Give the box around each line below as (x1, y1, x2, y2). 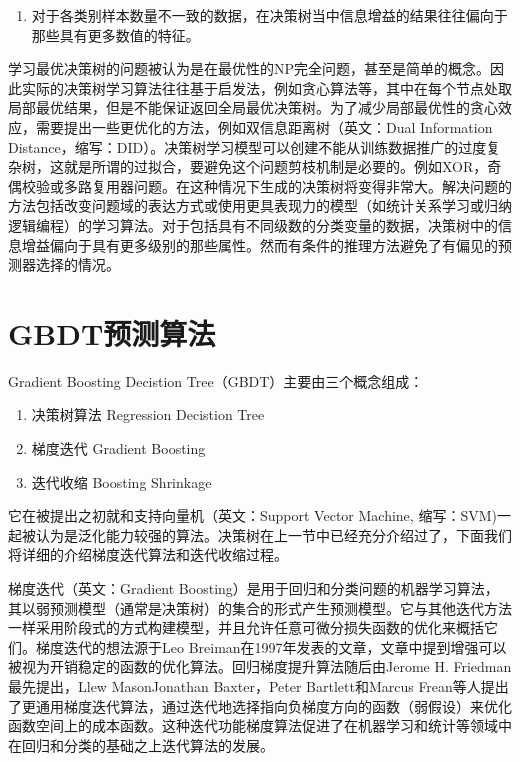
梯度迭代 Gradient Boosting (31, 438, 206, 459)
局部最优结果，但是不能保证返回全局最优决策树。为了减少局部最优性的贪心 (8, 97, 498, 118)
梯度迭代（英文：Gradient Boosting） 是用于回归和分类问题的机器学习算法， (8, 578, 499, 598)
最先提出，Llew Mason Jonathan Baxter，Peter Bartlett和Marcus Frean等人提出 (8, 675, 509, 696)
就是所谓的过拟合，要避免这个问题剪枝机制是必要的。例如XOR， (63, 156, 488, 177)
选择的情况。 (35, 254, 120, 275)
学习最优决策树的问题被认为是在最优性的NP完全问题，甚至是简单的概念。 (8, 58, 491, 79)
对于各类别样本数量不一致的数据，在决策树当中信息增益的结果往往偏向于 (31, 5, 508, 25)
